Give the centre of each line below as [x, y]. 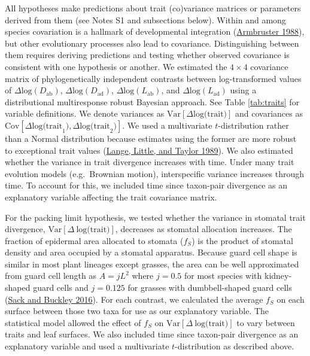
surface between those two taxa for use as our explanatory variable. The [137, 311]
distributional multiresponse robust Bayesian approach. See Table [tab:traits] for [152, 101]
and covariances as [269, 113]
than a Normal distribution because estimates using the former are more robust [151, 138]
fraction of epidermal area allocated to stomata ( [94, 240]
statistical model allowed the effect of [73, 322]
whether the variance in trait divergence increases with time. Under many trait [150, 162]
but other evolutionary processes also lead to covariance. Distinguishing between [152, 43]
